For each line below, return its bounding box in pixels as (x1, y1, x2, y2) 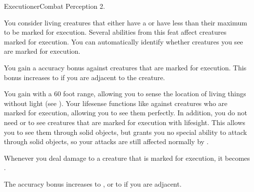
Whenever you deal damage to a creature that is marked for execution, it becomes (4, 152, 250, 163)
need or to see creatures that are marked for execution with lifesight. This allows (4, 117, 246, 127)
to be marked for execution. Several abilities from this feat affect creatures (4, 27, 227, 37)
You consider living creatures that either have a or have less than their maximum (4, 17, 247, 27)
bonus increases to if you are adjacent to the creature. (4, 72, 165, 82)
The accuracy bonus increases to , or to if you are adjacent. (4, 178, 182, 189)
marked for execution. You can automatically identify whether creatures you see (4, 36, 243, 46)
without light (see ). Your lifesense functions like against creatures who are (4, 98, 228, 108)
